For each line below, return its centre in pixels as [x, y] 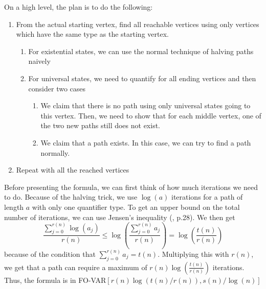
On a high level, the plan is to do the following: [79, 7]
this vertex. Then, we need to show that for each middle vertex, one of [151, 115]
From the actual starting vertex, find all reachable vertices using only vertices [138, 24]
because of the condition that [50, 254]
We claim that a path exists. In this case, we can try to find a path [146, 142]
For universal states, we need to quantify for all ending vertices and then [142, 78]
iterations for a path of [207, 197]
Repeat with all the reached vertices [73, 170]
